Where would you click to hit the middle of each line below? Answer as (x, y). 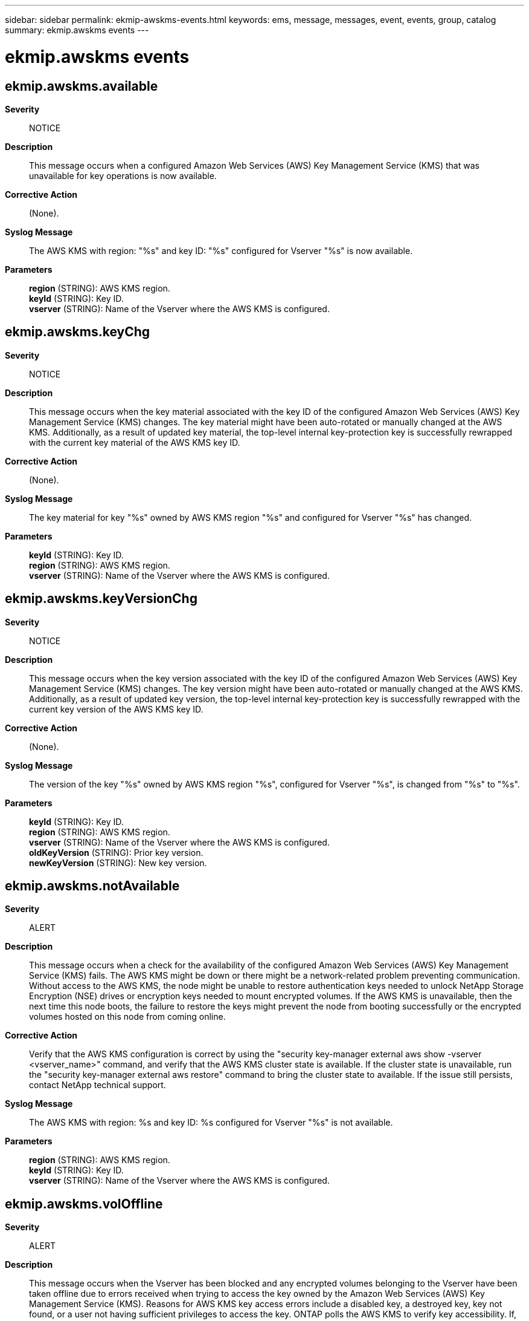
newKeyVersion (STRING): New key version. (118, 863)
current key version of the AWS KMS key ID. (116, 709)
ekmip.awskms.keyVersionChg (101, 599)
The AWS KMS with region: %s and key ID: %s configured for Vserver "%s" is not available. (211, 1123)
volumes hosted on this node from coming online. (127, 1017)
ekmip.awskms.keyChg (78, 332)
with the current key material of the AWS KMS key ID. (135, 442)
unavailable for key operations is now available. (123, 175)
